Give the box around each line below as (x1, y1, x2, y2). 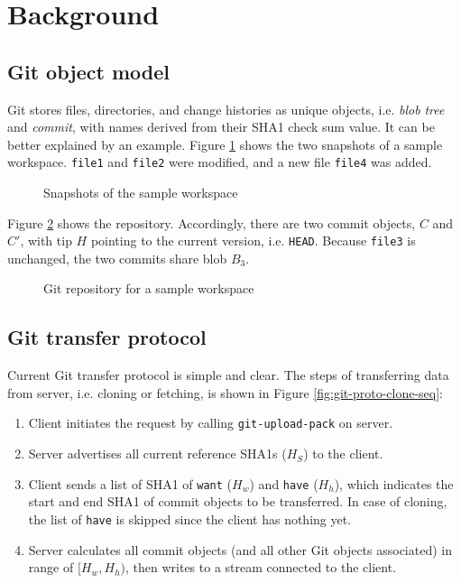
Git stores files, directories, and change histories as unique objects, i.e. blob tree (7, 99, 445, 118)
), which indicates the (334, 474, 454, 493)
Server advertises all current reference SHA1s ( (28, 444, 287, 463)
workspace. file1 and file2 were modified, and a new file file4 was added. (7, 153, 432, 171)
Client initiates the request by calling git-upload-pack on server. (28, 413, 393, 432)
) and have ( (249, 474, 318, 493)
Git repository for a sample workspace (43, 279, 254, 298)
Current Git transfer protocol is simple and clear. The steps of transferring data (7, 366, 449, 384)
